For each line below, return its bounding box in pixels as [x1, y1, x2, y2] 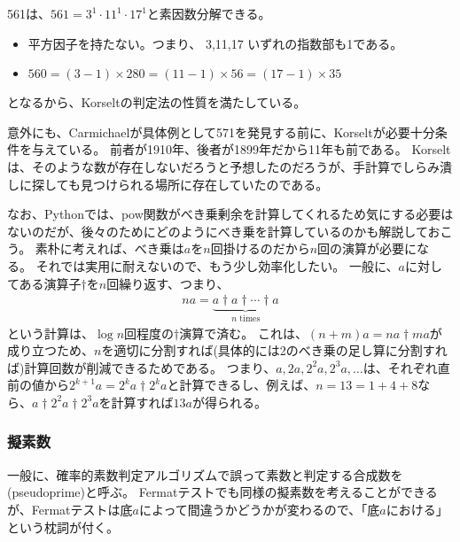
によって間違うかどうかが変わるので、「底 [138, 499, 380, 518]
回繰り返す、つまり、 [106, 274, 230, 292]
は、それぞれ [363, 358, 438, 376]
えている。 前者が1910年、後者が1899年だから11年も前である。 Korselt [43, 140, 451, 159]
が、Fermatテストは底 [7, 499, 133, 518]
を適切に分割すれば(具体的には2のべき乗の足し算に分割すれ [101, 341, 448, 360]
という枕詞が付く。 [7, 517, 119, 536]
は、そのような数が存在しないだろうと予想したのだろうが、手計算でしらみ [7, 157, 441, 175]
